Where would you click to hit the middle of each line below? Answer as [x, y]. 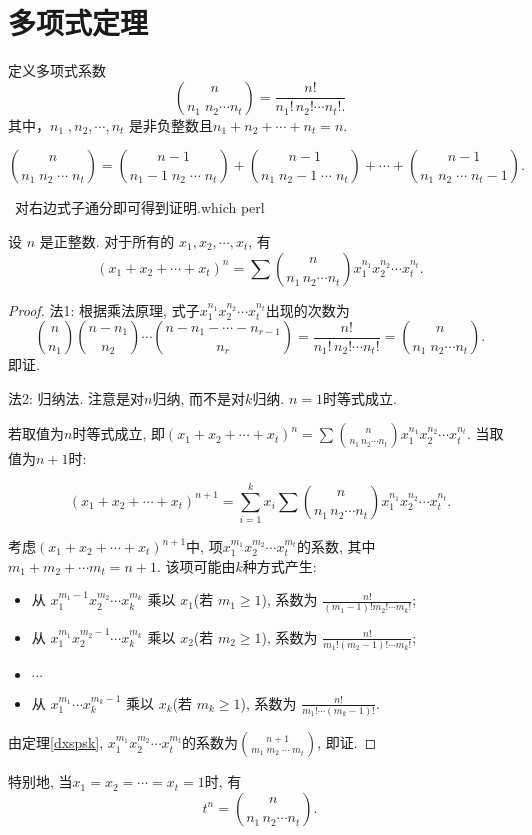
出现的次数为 [307, 309]
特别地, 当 [40, 781]
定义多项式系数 [57, 70]
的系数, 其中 [336, 546]
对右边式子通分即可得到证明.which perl [139, 207]
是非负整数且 [171, 124]
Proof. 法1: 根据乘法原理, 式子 [104, 309]
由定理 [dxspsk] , [56, 742]
